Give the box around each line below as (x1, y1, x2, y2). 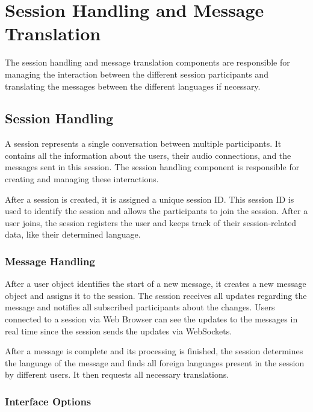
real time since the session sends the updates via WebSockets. (5, 324, 232, 337)
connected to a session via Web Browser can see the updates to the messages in (5, 313, 298, 325)
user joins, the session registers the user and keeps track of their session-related (5, 216, 297, 229)
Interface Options (5, 393, 91, 408)
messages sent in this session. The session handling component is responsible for (5, 161, 300, 173)
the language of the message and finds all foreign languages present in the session (5, 356, 305, 369)
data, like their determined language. (5, 228, 141, 241)
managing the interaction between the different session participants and (5, 67, 268, 80)
